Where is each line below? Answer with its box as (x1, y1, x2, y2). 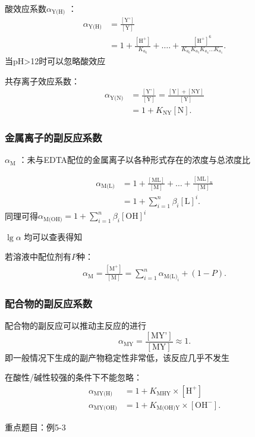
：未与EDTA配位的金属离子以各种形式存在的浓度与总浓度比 (18, 153, 251, 166)
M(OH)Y (156, 405, 180, 411)
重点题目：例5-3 (5, 421, 66, 433)
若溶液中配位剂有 (5, 250, 71, 263)
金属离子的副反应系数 (5, 130, 102, 144)
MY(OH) (93, 405, 117, 411)
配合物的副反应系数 (5, 295, 93, 310)
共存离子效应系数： (5, 74, 80, 87)
